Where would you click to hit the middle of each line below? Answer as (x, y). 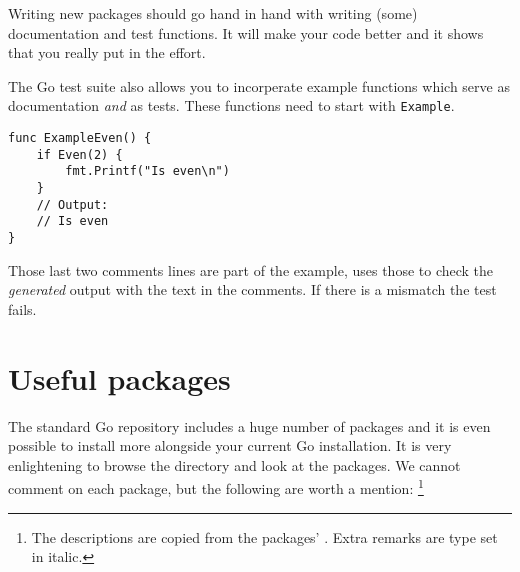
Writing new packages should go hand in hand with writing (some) (213, 13)
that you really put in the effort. (107, 52)
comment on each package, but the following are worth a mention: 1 (216, 486)
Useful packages (119, 377)
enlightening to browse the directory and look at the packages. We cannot (234, 464)
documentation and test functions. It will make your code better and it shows (246, 32)
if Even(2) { (79, 154)
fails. (22, 308)
